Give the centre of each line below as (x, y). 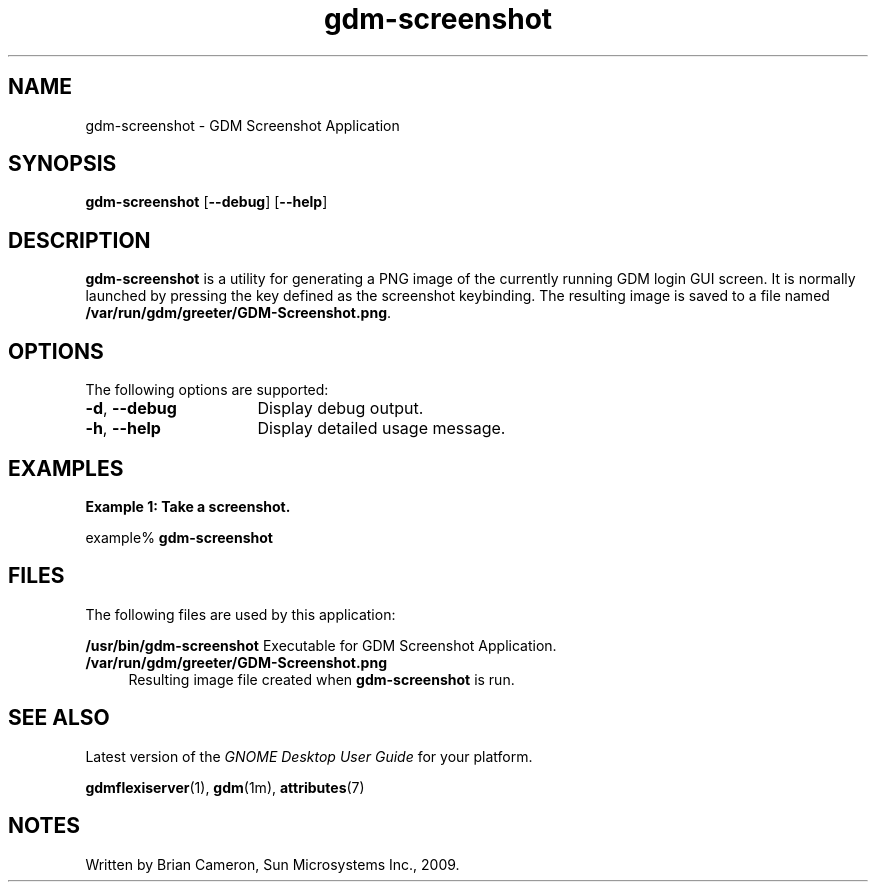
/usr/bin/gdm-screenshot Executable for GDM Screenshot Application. (321, 645)
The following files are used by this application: (240, 614)
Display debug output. (340, 408)
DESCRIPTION (79, 240)
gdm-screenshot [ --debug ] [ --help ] (206, 202)
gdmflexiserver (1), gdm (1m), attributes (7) (225, 787)
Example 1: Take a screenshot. (188, 506)
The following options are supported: (207, 390)
